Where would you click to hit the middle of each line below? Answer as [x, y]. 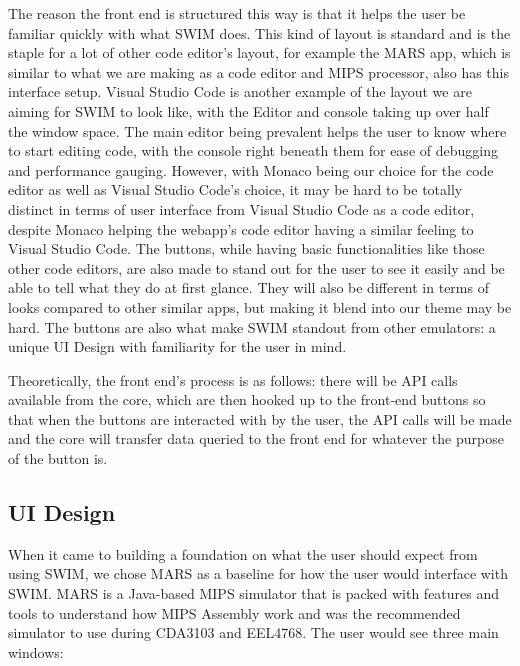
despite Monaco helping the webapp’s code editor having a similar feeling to [241, 228]
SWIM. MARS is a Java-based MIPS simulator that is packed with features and [254, 593]
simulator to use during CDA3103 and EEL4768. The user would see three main [253, 632]
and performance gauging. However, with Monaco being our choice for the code [251, 169]
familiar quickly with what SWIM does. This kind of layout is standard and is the [259, 32]
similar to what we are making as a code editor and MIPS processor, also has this [259, 71]
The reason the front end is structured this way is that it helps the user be [237, 13]
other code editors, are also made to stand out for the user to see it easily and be [256, 267]
